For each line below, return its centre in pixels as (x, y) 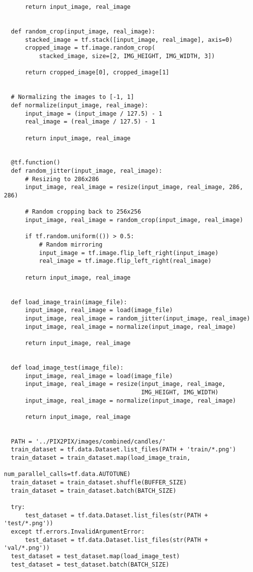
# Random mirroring (71, 245)
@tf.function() (36, 163)
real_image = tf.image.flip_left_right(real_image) (125, 261)
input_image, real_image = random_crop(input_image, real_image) (134, 220)
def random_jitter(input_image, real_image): (87, 171)
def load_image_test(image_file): (67, 367)
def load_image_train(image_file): (69, 302)
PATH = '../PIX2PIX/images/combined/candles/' (88, 441)
